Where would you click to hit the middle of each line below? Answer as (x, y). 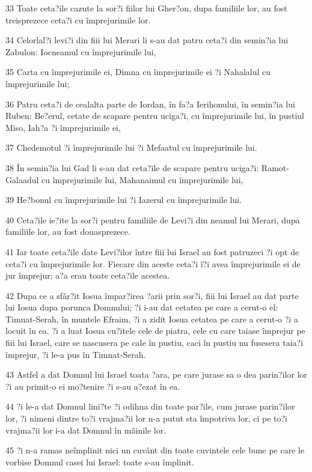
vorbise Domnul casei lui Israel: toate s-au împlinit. (100, 461)
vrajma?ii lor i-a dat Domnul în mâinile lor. (86, 430)
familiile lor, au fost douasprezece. (68, 231)
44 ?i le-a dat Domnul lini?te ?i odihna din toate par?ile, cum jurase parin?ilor (150, 406)
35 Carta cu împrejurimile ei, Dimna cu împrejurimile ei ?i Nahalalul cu (138, 72)
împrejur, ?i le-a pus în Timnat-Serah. (76, 354)
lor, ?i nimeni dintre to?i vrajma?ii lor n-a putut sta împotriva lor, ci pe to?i (146, 418)
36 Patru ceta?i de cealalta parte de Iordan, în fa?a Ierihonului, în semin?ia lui (150, 104)
